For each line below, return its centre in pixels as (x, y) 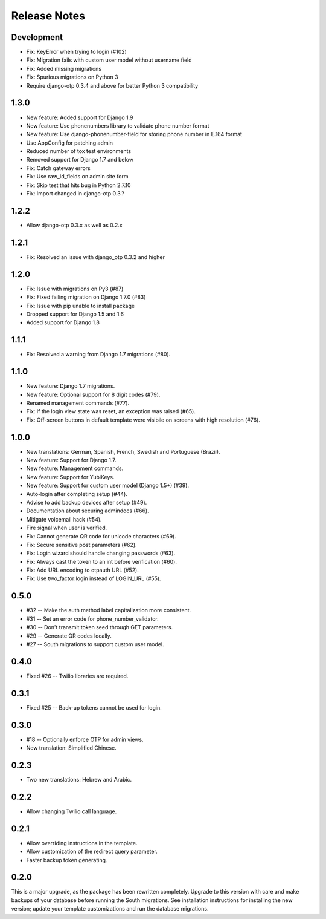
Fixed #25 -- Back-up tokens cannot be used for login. (94, 707)
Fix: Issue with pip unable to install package (81, 306)
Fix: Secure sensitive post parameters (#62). (81, 545)
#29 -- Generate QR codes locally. (69, 636)
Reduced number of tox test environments (79, 151)
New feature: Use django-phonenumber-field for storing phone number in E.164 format (134, 134)
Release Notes (48, 16)
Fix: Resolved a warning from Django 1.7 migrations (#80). (98, 355)
